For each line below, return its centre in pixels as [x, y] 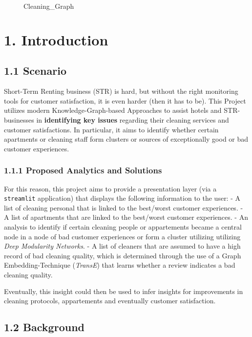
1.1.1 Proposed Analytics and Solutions [83, 170]
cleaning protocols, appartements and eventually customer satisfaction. [110, 301]
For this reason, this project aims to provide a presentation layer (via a [110, 188]
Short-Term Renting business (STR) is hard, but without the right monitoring [121, 91]
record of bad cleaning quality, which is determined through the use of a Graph [123, 255]
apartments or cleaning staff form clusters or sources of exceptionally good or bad [126, 139]
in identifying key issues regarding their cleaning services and [133, 119]
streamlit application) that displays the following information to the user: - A [122, 198]
